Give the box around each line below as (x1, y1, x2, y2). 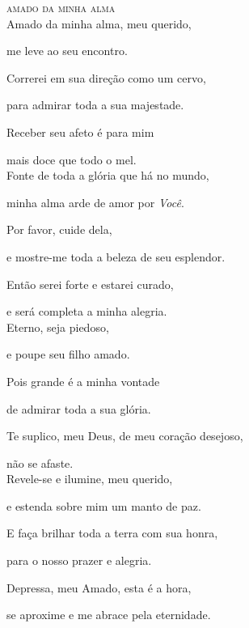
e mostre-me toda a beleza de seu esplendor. (6, 248, 226, 265)
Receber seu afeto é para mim (6, 123, 154, 140)
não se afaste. (6, 454, 74, 471)
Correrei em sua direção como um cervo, (6, 69, 206, 86)
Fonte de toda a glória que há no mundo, (6, 167, 209, 184)
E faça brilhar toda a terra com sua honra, (6, 524, 218, 541)
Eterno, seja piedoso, (6, 318, 109, 335)
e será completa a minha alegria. (6, 303, 167, 320)
